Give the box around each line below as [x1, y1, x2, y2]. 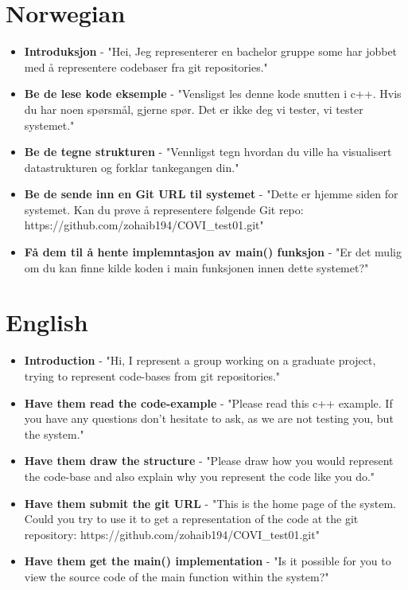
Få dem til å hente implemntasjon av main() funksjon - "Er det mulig [24, 244, 402, 260]
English [6, 306, 88, 338]
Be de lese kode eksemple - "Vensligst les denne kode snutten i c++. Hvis [24, 85, 402, 102]
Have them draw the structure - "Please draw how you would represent [24, 452, 394, 469]
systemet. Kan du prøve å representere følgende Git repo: [24, 201, 304, 217]
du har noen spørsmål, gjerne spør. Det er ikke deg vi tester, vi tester [24, 100, 363, 117]
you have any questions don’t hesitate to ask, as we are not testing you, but [24, 410, 394, 427]
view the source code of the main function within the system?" [24, 568, 329, 584]
